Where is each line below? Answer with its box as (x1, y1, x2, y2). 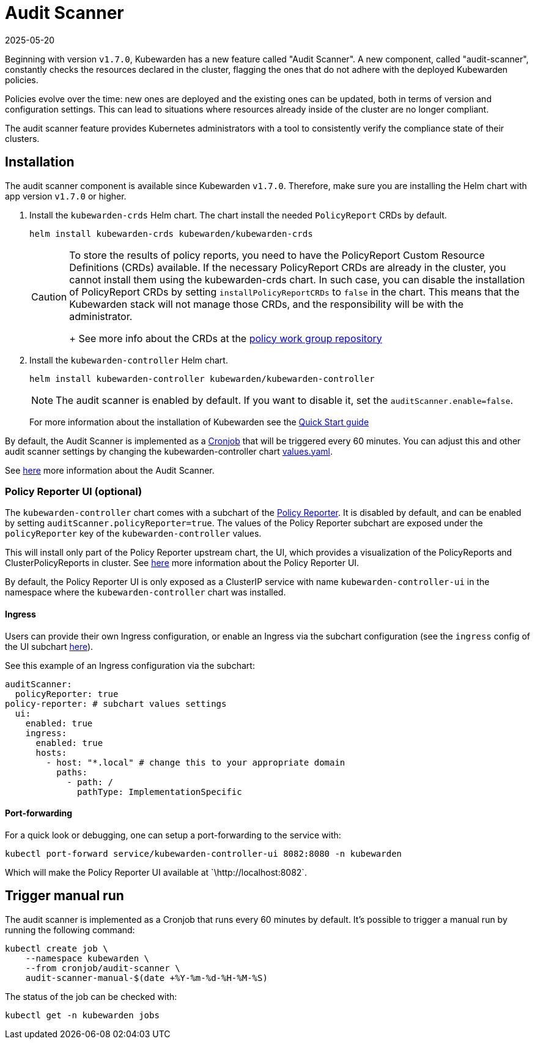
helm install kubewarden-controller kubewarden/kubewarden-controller (29, 373, 375, 384)
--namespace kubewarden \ (25, 953, 150, 963)
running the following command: (5, 924, 135, 935)
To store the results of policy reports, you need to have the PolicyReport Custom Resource (69, 248, 485, 261)
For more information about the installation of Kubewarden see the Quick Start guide (29, 416, 369, 427)
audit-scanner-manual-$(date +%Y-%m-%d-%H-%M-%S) (25, 972, 268, 983)
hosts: (35, 747, 67, 758)
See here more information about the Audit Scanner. (5, 464, 215, 475)
